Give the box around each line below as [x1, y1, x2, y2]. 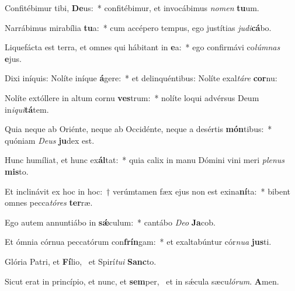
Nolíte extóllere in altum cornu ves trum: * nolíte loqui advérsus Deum [5, 91, 259, 103]
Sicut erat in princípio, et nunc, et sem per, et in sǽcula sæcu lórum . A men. [5, 275, 279, 287]
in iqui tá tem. [5, 103, 49, 115]
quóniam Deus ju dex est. [5, 134, 95, 146]
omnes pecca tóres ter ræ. [5, 196, 93, 209]
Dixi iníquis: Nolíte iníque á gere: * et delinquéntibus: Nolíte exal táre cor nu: [5, 72, 277, 84]
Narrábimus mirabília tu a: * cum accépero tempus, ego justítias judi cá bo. [5, 21, 272, 33]
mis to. [5, 165, 29, 177]
